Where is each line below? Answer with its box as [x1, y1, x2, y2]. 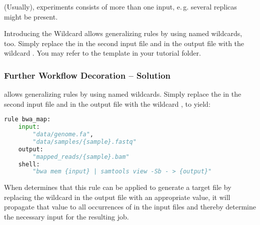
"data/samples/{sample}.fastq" [32, 138, 136, 145]
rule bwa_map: [4, 116, 51, 123]
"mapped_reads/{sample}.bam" [32, 153, 129, 160]
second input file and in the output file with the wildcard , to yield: [4, 98, 210, 109]
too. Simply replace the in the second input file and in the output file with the [4, 38, 244, 48]
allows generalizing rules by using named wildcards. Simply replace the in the [4, 89, 241, 99]
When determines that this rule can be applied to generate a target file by [4, 182, 231, 192]
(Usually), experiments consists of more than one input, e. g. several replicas [4, 1, 237, 12]
